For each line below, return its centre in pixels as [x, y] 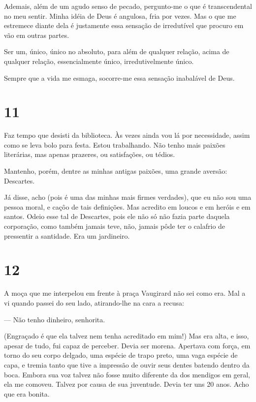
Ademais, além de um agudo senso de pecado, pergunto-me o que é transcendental [128, 6]
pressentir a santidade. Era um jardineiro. [67, 235]
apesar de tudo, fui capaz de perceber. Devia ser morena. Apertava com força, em [127, 345]
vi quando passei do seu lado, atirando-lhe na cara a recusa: [94, 302]
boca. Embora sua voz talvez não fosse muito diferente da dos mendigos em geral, [127, 374]
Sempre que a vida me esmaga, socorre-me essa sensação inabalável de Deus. [119, 77]
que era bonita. [27, 393]
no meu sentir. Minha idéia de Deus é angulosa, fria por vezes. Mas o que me [120, 15]
